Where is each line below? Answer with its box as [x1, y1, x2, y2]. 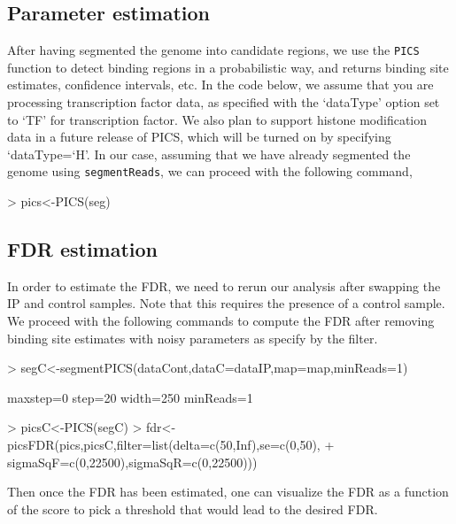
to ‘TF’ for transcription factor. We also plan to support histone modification [7, 110, 428, 128]
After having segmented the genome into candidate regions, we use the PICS [7, 41, 420, 59]
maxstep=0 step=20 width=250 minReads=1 [7, 388, 253, 406]
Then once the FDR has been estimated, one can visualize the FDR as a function [7, 482, 449, 501]
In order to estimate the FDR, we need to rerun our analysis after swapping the [7, 276, 441, 295]
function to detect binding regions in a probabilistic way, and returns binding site [7, 58, 449, 76]
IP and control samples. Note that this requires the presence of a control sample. [7, 294, 445, 312]
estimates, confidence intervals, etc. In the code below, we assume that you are [7, 75, 434, 94]
